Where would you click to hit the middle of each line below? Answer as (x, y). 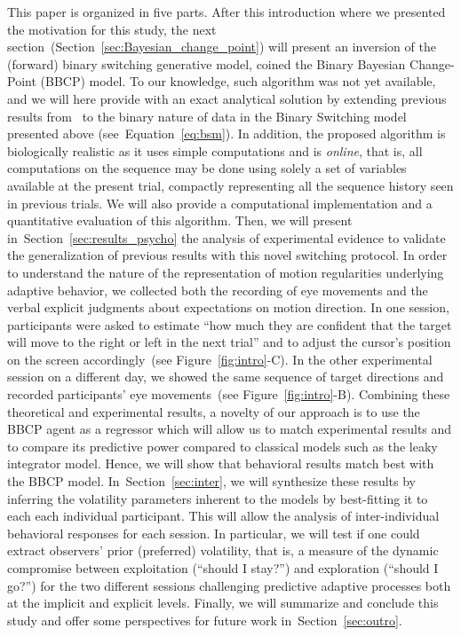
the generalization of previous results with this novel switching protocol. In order (227, 255)
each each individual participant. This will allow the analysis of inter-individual (223, 516)
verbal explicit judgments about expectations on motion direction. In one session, (228, 307)
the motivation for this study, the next (112, 29)
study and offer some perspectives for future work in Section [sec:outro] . (205, 620)
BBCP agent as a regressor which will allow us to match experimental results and (230, 429)
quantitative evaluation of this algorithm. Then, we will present (180, 220)
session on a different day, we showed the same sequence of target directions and (226, 377)
